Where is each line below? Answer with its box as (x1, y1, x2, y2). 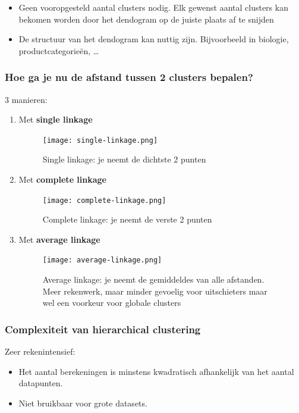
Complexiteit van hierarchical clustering (5, 321, 201, 336)
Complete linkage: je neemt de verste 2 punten (42, 213, 212, 226)
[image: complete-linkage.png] (42, 196, 166, 205)
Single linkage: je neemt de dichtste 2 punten (42, 153, 206, 165)
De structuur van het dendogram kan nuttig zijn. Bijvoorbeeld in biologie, (18, 33, 289, 45)
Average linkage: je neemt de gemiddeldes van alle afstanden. (42, 273, 265, 286)
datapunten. (18, 377, 63, 389)
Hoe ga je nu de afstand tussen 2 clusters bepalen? (5, 70, 253, 85)
